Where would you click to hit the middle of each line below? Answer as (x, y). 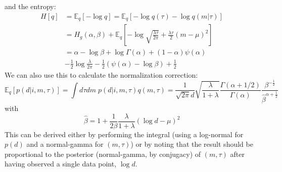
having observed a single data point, (61, 164)
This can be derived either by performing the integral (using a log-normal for (124, 134)
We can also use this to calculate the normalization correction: (101, 74)
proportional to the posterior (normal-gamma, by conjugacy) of (103, 154)
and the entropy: (30, 6)
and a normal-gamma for (65, 144)
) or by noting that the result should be (192, 144)
